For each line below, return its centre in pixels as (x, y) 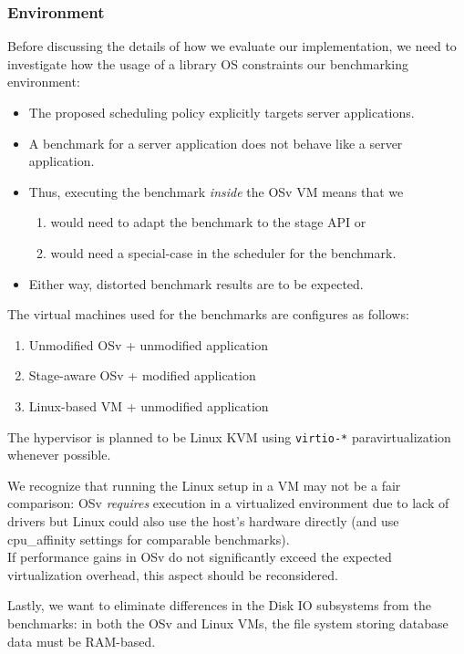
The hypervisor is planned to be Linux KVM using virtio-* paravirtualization (229, 436)
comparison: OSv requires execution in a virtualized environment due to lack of (228, 503)
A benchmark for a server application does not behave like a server (216, 143)
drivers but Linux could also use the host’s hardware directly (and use (203, 520)
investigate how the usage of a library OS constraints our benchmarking (208, 63)
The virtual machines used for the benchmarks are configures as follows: (208, 314)
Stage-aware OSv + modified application (142, 375)
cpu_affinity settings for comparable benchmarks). (149, 539)
